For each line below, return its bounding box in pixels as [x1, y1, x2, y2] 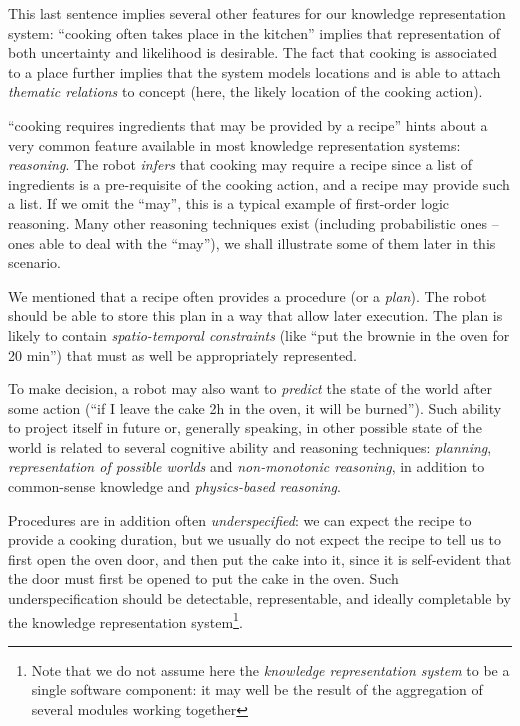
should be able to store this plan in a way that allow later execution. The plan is [8, 305, 503, 326]
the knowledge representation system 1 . [8, 608, 243, 632]
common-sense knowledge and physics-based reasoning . [8, 476, 341, 497]
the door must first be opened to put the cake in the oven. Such [8, 568, 399, 589]
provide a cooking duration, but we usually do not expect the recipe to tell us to [8, 529, 502, 550]
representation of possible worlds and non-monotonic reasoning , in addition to [8, 456, 485, 477]
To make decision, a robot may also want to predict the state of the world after [8, 378, 492, 399]
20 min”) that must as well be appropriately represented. [8, 344, 357, 365]
